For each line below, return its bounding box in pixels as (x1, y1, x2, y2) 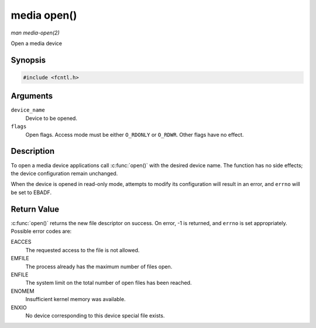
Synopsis (11, 55, 46, 65)
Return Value (11, 204, 60, 214)
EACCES (11, 239, 32, 246)
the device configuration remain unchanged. (11, 170, 118, 177)
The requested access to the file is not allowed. (25, 246, 140, 254)
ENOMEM (11, 287, 35, 295)
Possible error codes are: (11, 227, 72, 234)
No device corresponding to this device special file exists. (25, 312, 165, 319)
